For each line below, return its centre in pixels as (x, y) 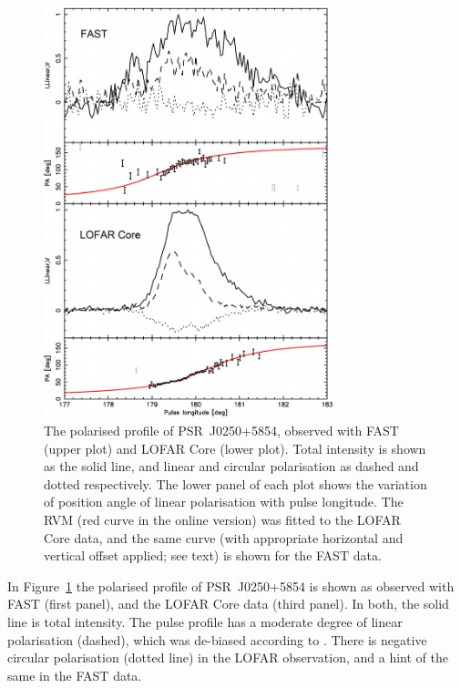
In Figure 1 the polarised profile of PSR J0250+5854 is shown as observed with (231, 585)
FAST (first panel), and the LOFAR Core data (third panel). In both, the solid (228, 604)
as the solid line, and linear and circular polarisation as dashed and (231, 466)
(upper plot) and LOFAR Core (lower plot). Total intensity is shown (235, 448)
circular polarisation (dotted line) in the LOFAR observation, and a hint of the (228, 657)
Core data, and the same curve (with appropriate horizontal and (224, 537)
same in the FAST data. (75, 675)
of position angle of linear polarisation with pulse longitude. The (224, 502)
